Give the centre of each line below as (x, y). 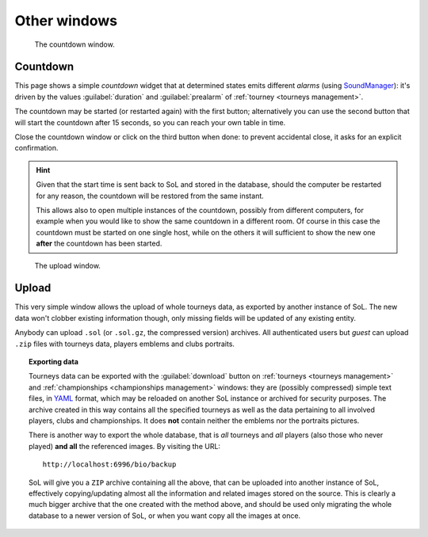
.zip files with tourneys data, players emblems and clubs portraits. (125, 344)
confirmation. (36, 148)
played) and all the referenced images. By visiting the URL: (125, 446)
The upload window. (67, 265)
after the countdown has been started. (99, 244)
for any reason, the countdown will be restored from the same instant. (150, 196)
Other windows (66, 21)
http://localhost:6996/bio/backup (109, 465)
